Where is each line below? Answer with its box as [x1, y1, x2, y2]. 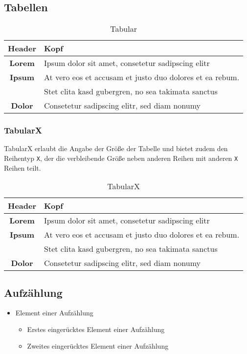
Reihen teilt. [4, 162, 41, 173]
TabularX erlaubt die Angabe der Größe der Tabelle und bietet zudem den [4, 143, 228, 154]
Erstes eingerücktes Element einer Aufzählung [27, 324, 165, 334]
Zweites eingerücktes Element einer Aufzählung [27, 340, 169, 351]
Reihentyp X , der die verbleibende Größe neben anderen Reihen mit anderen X [4, 153, 238, 163]
